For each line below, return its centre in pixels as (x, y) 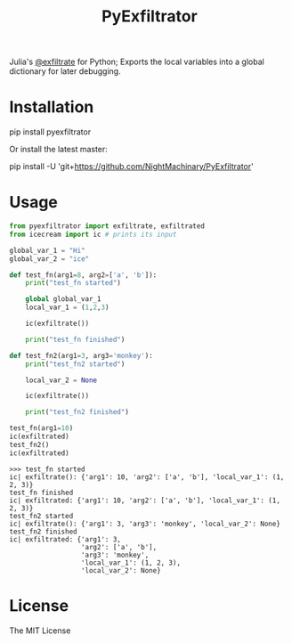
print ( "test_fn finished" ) (75, 339)
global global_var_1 (63, 299)
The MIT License (40, 631)
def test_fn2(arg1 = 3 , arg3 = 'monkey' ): (81, 355)
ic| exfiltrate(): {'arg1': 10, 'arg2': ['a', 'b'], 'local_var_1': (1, (147, 477)
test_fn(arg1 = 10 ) (41, 428)
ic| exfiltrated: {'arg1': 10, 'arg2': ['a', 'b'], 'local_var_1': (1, (145, 501)
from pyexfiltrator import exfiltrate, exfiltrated (107, 226)
